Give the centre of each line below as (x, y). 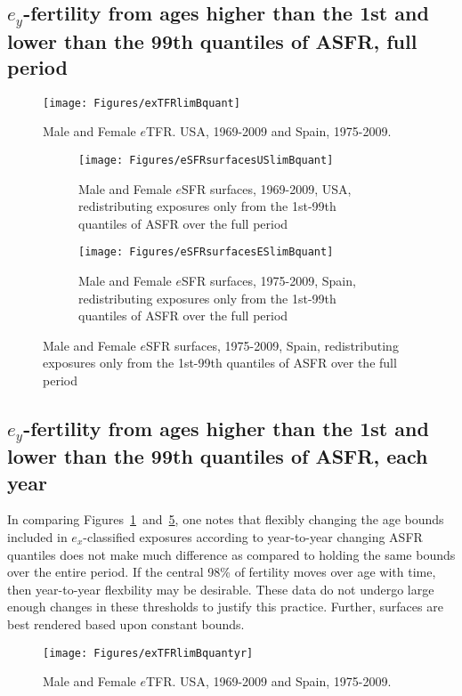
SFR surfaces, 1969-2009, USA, (267, 188)
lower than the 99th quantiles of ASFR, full (212, 40)
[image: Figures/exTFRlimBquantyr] (148, 653)
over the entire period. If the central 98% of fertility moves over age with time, (222, 572)
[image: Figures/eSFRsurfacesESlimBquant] (206, 252)
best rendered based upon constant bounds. (126, 624)
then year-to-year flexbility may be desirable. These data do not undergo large (221, 589)
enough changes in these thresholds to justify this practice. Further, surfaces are (225, 607)
